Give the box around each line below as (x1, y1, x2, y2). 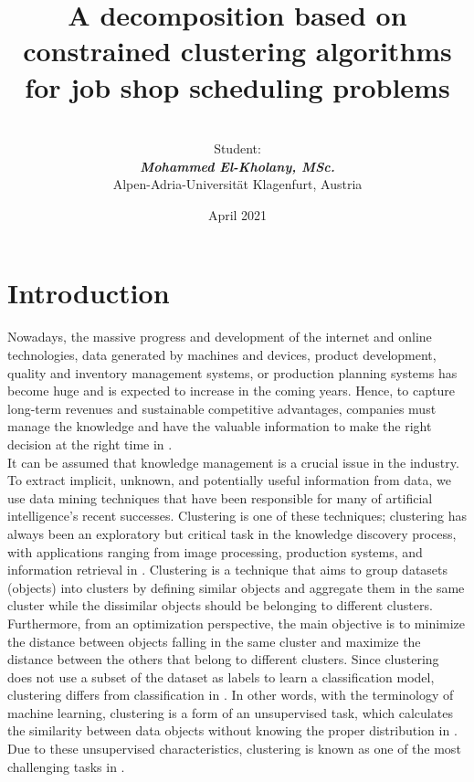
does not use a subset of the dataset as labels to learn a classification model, (7, 667, 435, 686)
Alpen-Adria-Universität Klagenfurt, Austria (112, 174, 363, 194)
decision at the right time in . (7, 434, 173, 453)
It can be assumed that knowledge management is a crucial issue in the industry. (7, 452, 459, 471)
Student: (214, 139, 261, 158)
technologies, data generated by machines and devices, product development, (7, 345, 437, 364)
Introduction (7, 274, 170, 312)
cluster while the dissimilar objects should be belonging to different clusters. (7, 596, 433, 615)
